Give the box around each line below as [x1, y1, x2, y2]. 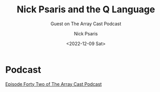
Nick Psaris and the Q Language [16, 4, 155, 15]
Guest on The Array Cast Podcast [50, 21, 122, 27]
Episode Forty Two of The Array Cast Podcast [5, 81, 102, 87]
